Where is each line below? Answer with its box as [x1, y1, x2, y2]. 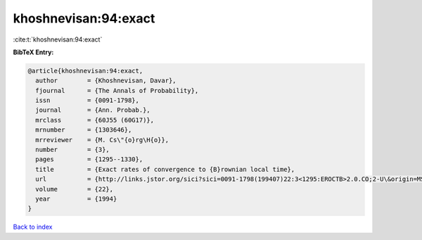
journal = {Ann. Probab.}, [35, 106, 151, 114]
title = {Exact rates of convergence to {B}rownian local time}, [35, 165, 295, 173]
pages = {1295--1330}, [35, 156, 143, 163]
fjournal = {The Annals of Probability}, [35, 87, 199, 94]
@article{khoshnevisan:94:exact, [27, 67, 143, 75]
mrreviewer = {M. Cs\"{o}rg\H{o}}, [35, 136, 169, 144]
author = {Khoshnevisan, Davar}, [35, 77, 177, 84]
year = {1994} [35, 195, 117, 203]
